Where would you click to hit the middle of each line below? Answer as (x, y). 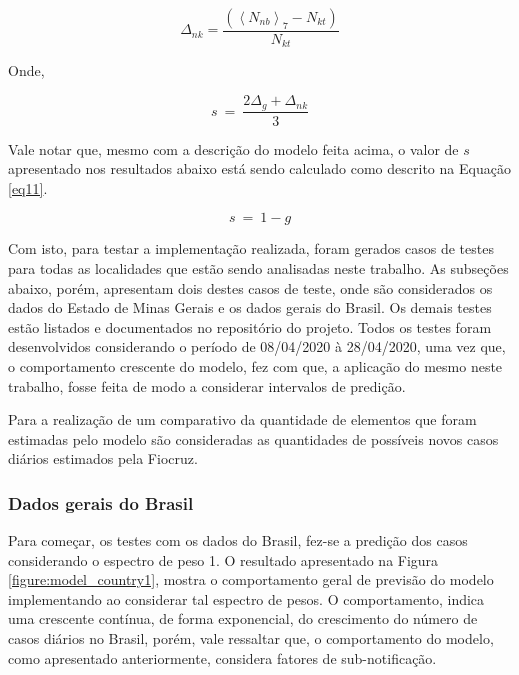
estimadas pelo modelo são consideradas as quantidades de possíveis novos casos (253, 438)
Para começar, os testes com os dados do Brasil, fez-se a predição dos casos (238, 540)
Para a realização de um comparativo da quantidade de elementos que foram (242, 419)
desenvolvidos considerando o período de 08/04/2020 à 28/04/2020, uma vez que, (257, 346)
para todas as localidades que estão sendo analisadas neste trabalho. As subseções (258, 267)
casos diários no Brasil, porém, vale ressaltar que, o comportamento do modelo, (251, 638)
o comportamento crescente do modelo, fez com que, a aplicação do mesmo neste (255, 365)
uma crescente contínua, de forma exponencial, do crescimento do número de (243, 618)
